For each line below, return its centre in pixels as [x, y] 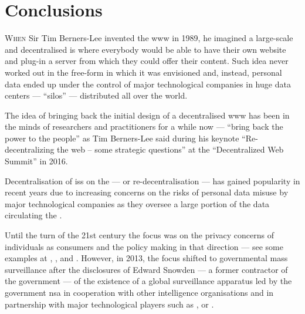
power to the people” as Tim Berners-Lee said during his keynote [122, 138]
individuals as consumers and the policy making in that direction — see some [144, 246]
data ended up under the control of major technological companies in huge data [148, 84]
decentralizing [30, 149]
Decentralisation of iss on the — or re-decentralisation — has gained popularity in [152, 180]
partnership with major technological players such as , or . [109, 304]
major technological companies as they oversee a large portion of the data [137, 203]
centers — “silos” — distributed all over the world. [96, 95]
